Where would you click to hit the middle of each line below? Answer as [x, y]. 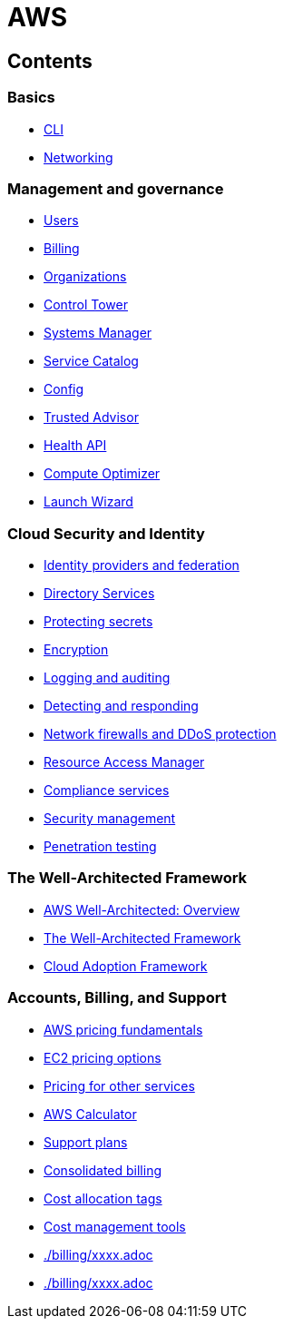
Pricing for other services [119, 1085]
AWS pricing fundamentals [123, 1029]
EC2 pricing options [103, 1057]
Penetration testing [100, 847]
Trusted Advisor [91, 417]
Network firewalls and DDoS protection [160, 734]
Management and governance [116, 188]
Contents [50, 61]
